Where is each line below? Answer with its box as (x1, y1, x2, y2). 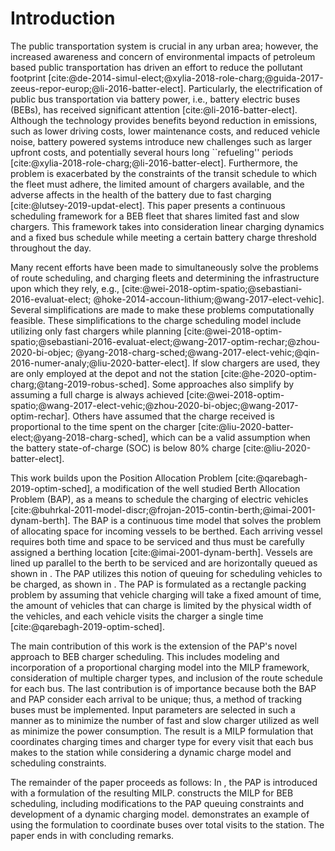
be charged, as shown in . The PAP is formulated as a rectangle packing (10, 578, 307, 590)
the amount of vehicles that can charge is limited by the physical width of (10, 599, 312, 611)
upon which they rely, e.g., (10, 282, 120, 294)
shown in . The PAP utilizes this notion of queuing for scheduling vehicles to (10, 567, 323, 579)
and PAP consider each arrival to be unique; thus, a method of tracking (10, 693, 303, 705)
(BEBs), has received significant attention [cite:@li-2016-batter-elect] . (10, 103, 298, 116)
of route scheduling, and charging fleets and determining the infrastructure (10, 272, 320, 284)
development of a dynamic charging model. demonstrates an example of (10, 808, 310, 820)
